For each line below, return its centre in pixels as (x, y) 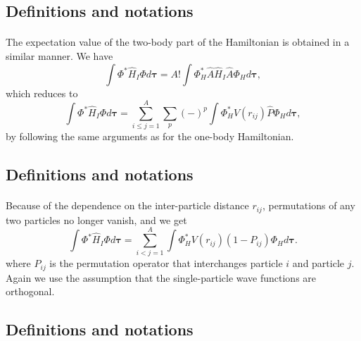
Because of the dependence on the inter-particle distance (127, 205)
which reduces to (42, 93)
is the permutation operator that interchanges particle (166, 263)
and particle (318, 263)
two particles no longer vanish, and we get (96, 219)
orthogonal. (30, 291)
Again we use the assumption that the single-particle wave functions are (161, 277)
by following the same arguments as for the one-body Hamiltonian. (150, 136)
